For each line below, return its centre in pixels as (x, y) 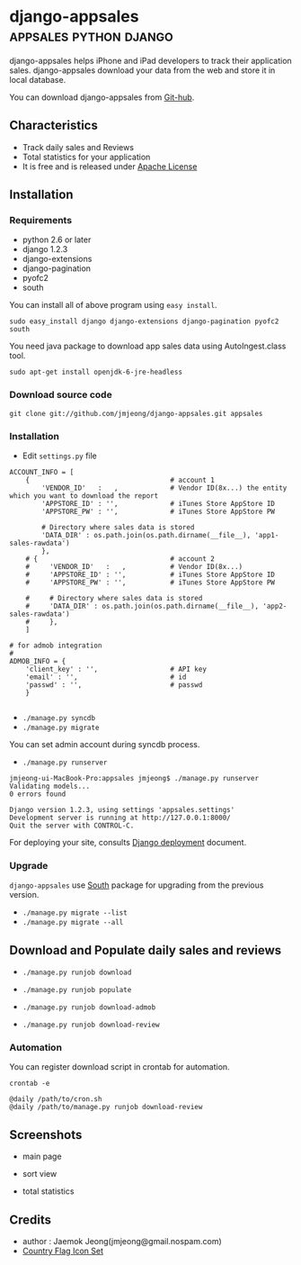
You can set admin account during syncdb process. (105, 745)
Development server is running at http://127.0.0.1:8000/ (120, 818)
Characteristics (54, 126)
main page (42, 1157)
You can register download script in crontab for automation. (120, 1067)
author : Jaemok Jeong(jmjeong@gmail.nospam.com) (122, 1242)
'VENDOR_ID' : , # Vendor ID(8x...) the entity (164, 488)
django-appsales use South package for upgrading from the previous (137, 885)
